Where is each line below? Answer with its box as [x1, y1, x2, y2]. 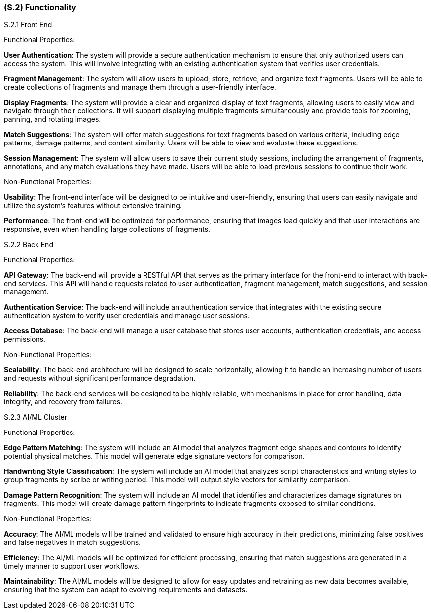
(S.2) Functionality [4, 2, 76, 12]
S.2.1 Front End [4, 20, 52, 29]
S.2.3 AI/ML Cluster [4, 413, 67, 422]
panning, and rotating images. [4, 115, 101, 124]
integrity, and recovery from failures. [4, 397, 123, 406]
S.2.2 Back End [4, 240, 53, 249]
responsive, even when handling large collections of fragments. [4, 225, 211, 234]
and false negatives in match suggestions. [4, 538, 141, 547]
